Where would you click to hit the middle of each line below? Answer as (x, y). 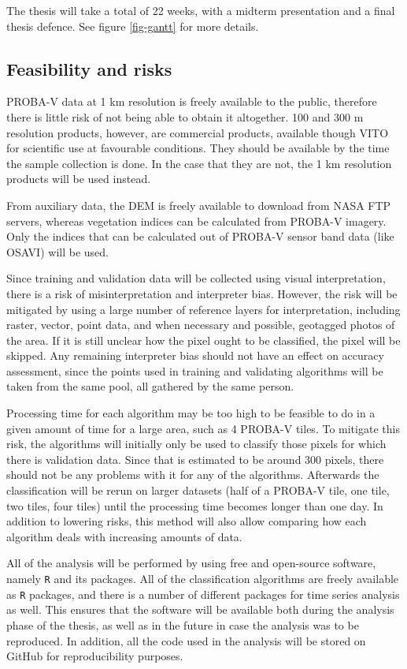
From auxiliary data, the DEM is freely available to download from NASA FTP (199, 205)
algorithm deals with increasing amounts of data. (124, 536)
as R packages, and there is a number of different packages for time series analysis (203, 594)
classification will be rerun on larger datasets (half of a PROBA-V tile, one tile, (198, 490)
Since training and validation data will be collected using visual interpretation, (196, 278)
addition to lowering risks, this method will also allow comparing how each (187, 521)
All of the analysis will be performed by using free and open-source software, (191, 563)
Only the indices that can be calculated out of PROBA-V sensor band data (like (200, 236)
